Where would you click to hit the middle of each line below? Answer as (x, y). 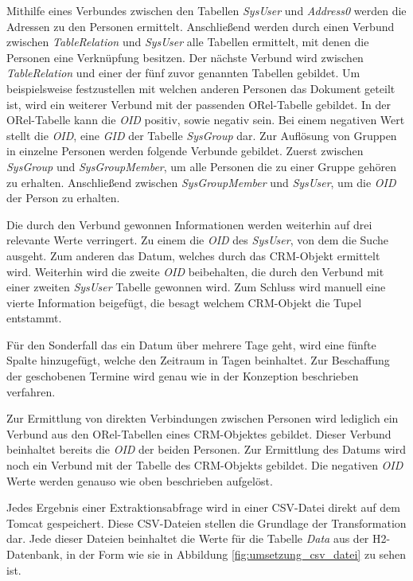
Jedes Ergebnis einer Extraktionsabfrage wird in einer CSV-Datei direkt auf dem (203, 507)
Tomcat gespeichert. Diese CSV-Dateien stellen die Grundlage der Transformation (206, 523)
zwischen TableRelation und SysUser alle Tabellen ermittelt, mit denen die (188, 42)
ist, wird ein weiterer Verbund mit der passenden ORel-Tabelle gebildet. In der (199, 104)
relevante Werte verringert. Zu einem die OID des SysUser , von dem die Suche (197, 240)
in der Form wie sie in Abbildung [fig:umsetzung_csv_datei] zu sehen (236, 554)
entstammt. (34, 318)
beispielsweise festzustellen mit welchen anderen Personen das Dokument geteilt (201, 88)
